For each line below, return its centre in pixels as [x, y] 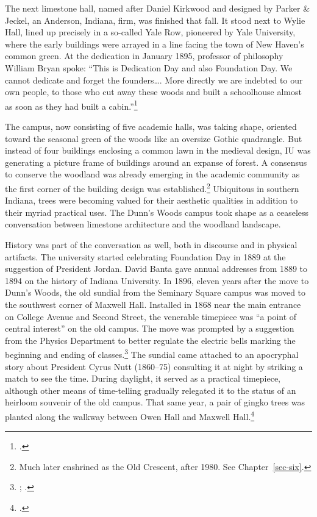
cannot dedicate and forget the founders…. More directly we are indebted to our [154, 80]
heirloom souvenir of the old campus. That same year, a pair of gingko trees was [155, 402]
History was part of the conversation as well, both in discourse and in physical [151, 244]
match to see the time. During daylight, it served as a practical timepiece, [143, 378]
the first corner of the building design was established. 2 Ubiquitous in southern [152, 187]
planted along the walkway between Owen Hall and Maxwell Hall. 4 [130, 415]
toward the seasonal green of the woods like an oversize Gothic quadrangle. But [154, 138]
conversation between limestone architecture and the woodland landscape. [143, 224]
